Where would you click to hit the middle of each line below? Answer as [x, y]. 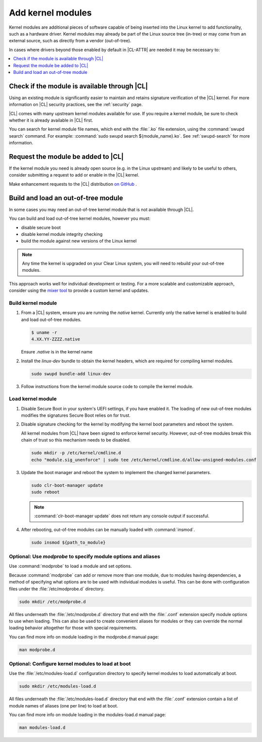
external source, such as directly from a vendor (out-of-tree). [70, 41]
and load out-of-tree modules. [51, 319]
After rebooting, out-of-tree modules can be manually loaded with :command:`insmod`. [108, 530]
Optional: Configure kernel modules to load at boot [70, 664]
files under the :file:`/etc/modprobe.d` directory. [57, 589]
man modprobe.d [37, 650]
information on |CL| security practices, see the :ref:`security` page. [76, 105]
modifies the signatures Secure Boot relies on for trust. [76, 415]
